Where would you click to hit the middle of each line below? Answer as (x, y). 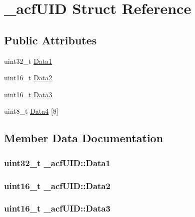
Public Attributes (50, 40)
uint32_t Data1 (28, 61)
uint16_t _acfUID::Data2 (57, 185)
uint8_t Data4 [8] (31, 111)
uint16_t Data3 (28, 94)
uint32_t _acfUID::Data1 (57, 162)
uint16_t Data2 (28, 78)
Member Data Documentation (84, 138)
